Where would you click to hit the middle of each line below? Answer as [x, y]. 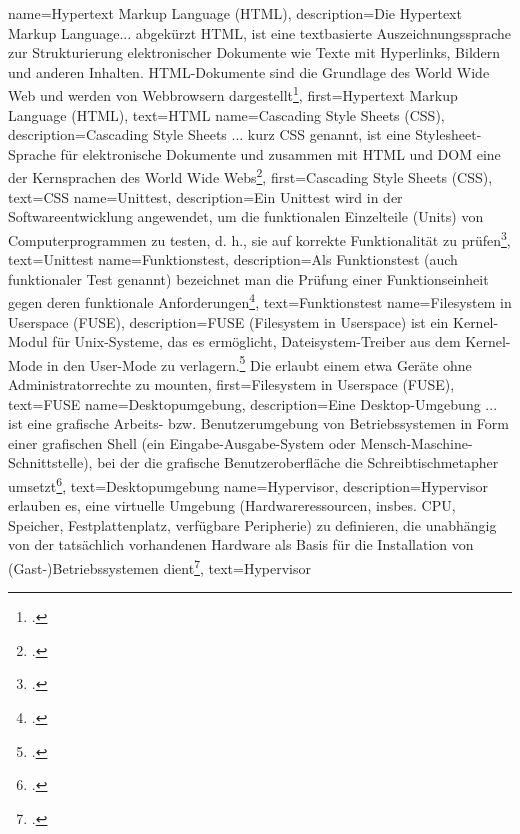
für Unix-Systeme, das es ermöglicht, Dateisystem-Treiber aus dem [256, 341]
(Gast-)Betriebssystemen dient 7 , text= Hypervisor [159, 566]
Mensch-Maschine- [416, 442]
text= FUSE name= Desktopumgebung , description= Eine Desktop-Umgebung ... [253, 403]
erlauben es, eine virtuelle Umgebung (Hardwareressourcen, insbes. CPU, [232, 505]
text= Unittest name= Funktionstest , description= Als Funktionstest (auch [233, 259]
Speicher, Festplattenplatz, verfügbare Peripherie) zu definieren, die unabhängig [252, 524]
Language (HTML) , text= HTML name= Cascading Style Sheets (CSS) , [226, 114]
